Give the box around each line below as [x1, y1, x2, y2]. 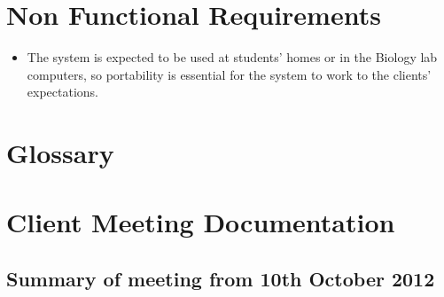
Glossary [6, 135, 114, 171]
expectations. [27, 82, 98, 101]
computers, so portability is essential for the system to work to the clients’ [27, 65, 432, 83]
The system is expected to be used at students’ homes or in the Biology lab [27, 48, 438, 66]
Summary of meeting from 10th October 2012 [6, 265, 435, 293]
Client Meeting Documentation [6, 204, 395, 240]
